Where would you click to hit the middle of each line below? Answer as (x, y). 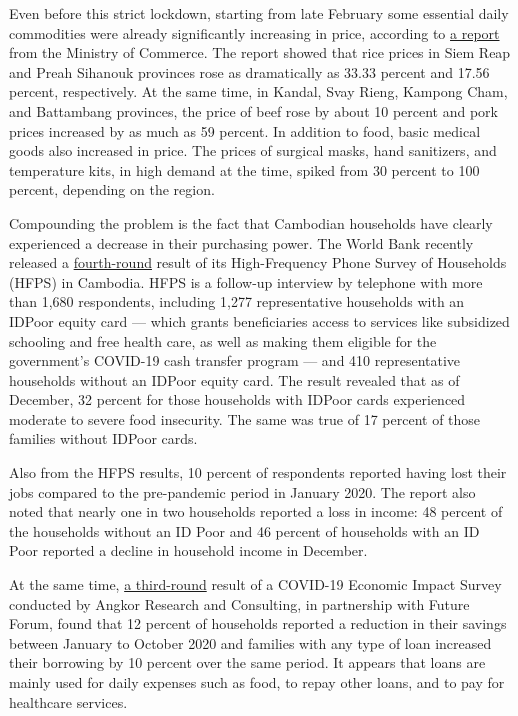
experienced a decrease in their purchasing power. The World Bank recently (241, 242)
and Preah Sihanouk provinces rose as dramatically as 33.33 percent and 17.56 (249, 71)
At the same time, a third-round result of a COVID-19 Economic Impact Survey (255, 584)
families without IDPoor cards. (103, 438)
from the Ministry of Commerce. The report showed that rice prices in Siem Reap (260, 52)
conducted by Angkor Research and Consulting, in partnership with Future (239, 603)
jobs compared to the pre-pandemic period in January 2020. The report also (242, 491)
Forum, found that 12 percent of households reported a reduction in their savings (258, 623)
